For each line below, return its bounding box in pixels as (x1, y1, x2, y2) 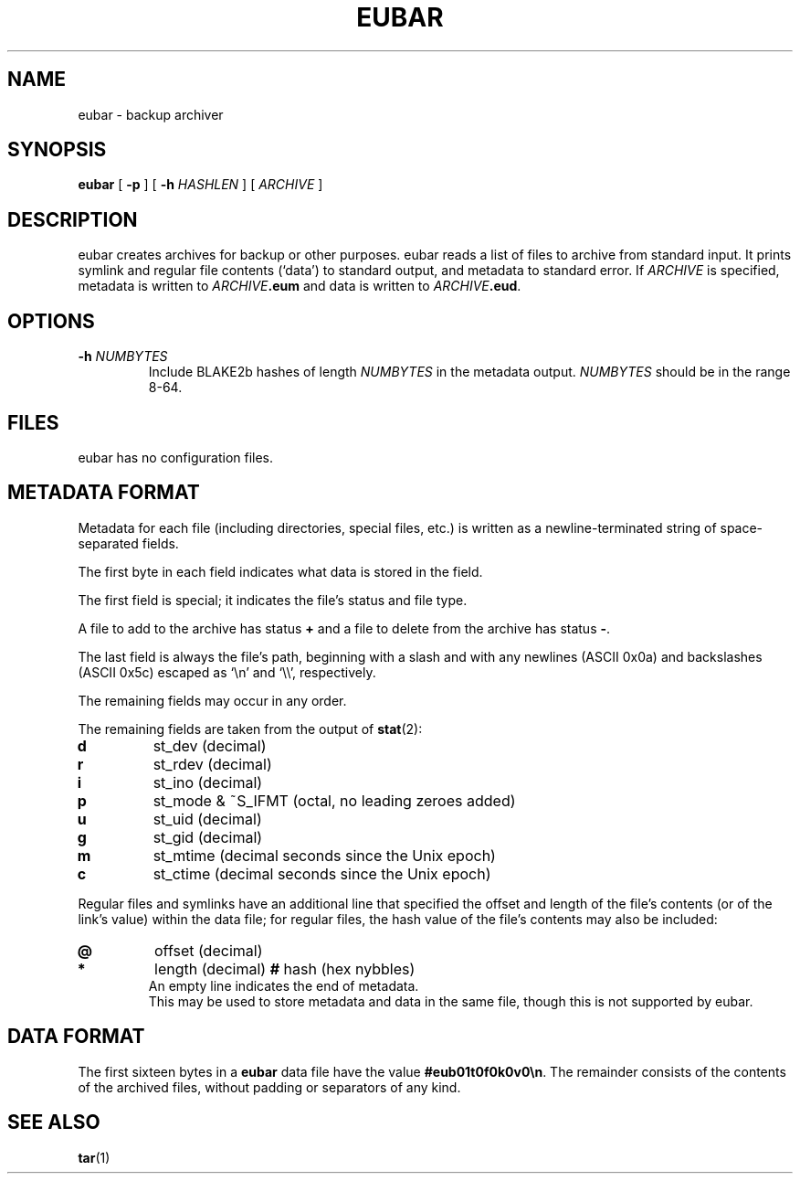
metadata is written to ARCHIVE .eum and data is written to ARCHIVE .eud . (78, 278, 521, 294)
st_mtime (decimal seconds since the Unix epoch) (153, 846, 496, 865)
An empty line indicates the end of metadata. (148, 977, 419, 994)
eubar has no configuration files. (78, 449, 274, 465)
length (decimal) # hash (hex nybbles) (154, 959, 416, 978)
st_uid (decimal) (153, 809, 262, 828)
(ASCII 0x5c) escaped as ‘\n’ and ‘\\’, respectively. (78, 664, 376, 680)
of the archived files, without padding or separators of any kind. (78, 1079, 461, 1095)
